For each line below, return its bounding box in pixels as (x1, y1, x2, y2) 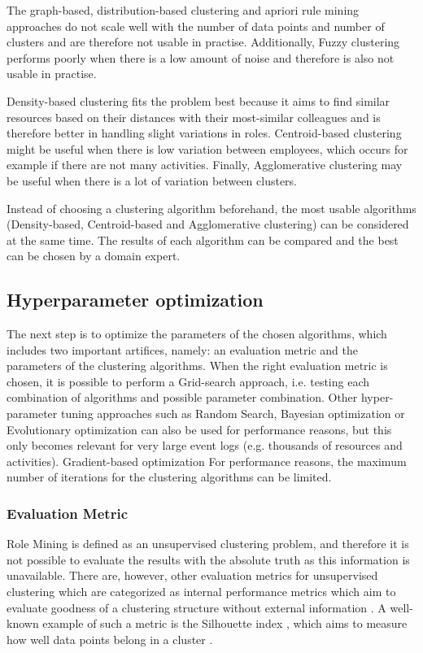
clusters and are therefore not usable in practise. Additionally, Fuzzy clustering (7, 33, 400, 50)
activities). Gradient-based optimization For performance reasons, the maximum (7, 452, 407, 469)
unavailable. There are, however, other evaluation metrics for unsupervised (7, 567, 378, 584)
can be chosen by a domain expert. (7, 247, 181, 264)
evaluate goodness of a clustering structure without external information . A (7, 599, 386, 616)
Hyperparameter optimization (7, 287, 264, 312)
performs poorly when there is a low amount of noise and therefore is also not (7, 49, 395, 66)
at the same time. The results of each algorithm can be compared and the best (7, 231, 399, 248)
